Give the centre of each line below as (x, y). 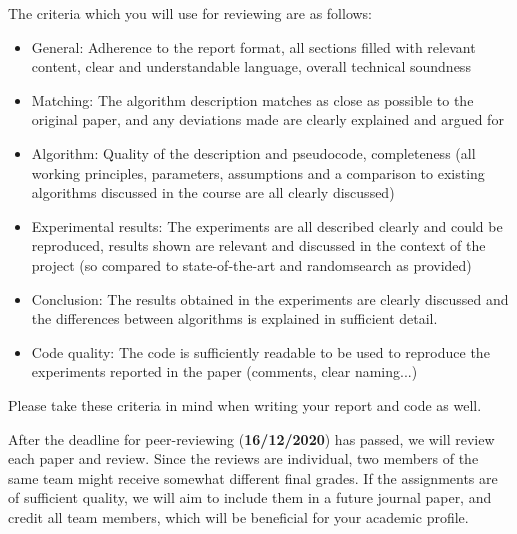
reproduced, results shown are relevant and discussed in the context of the (258, 245)
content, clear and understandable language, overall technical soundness (251, 66)
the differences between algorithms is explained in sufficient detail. (234, 318)
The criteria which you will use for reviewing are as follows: (190, 13)
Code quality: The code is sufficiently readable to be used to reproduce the (260, 351)
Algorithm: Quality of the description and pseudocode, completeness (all (253, 152)
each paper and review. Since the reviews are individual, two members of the (243, 458)
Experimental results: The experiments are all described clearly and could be (267, 225)
